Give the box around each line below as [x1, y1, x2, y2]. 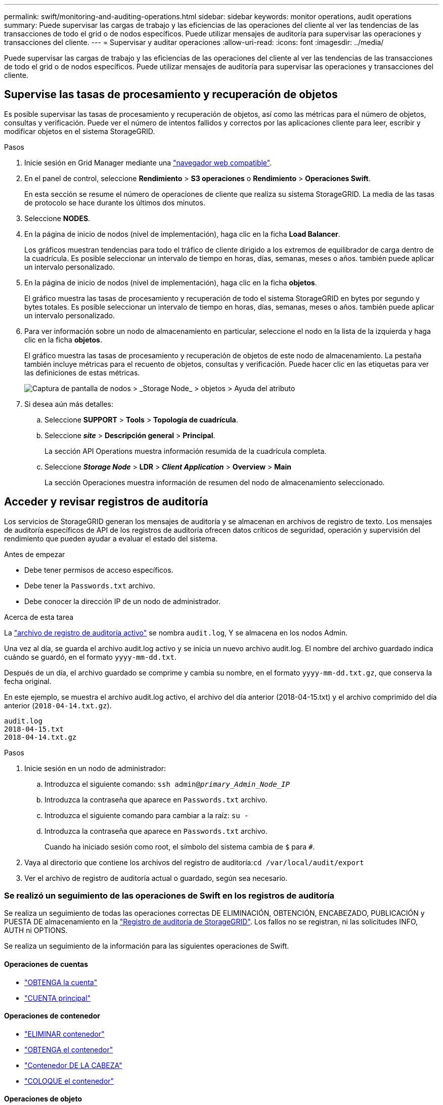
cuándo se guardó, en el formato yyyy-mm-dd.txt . [4, 652, 176, 661]
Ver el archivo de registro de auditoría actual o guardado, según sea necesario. [24, 873, 288, 882]
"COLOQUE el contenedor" [24, 1076, 114, 1085]
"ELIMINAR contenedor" [24, 1029, 105, 1038]
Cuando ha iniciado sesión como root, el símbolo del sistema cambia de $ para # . [45, 842, 315, 851]
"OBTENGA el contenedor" [24, 1045, 113, 1054]
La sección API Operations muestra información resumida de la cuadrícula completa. [45, 446, 327, 455]
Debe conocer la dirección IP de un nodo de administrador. [24, 597, 220, 606]
